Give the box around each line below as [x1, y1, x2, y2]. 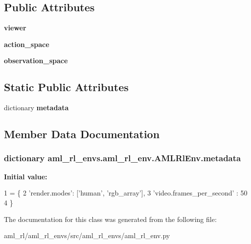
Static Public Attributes [4, 79, 129, 95]
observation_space [4, 55, 68, 66]
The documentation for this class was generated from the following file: [4, 214, 217, 224]
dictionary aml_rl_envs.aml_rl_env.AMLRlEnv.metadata [4, 152, 241, 164]
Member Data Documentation [4, 126, 160, 142]
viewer [4, 23, 26, 33]
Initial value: [4, 171, 47, 181]
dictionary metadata [4, 102, 69, 113]
